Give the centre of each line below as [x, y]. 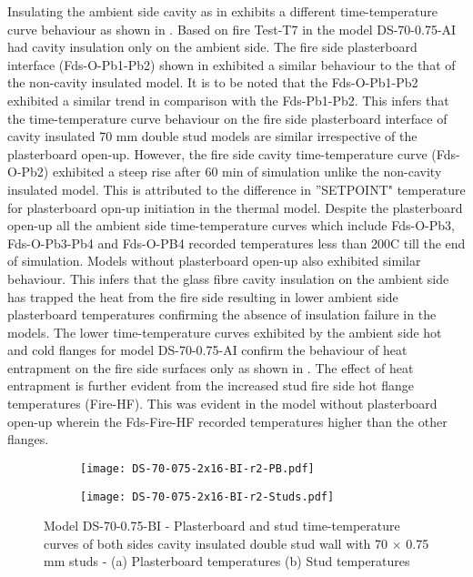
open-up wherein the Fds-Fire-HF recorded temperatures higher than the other [227, 421]
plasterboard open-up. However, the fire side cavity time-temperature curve [217, 153]
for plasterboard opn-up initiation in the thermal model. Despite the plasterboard [235, 207]
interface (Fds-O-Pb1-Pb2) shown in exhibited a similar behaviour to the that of [231, 64]
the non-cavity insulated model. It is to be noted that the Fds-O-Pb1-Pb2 [213, 82]
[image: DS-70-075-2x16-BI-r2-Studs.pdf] [207, 496]
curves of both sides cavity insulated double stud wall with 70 [216, 543]
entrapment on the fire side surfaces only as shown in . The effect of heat [211, 367]
